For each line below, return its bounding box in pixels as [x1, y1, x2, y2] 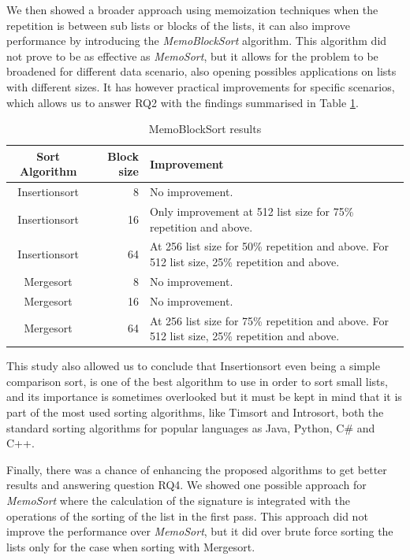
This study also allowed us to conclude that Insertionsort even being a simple [6, 358, 380, 374]
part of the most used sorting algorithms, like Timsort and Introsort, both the [6, 404, 384, 421]
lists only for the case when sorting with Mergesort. [6, 538, 255, 554]
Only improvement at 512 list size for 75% [149, 203, 354, 220]
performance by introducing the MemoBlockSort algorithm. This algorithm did [6, 32, 387, 49]
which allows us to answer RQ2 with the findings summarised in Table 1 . [6, 94, 359, 110]
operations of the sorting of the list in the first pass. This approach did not [6, 507, 368, 524]
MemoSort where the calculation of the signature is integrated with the [6, 492, 351, 509]
